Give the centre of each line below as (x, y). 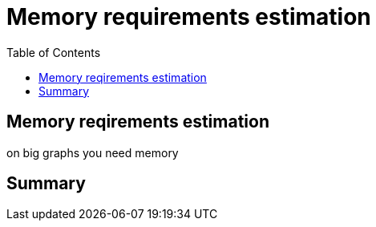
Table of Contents (54, 52)
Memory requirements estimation (189, 17)
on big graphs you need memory (93, 152)
